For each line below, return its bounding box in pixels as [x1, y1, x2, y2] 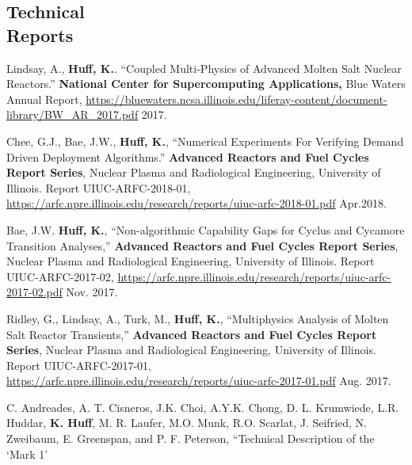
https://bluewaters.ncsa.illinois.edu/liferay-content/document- [86, 90, 387, 107]
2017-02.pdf [6, 284, 63, 300]
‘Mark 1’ [6, 445, 48, 462]
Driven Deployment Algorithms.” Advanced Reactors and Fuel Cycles [6, 148, 369, 165]
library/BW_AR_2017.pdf [6, 106, 139, 123]
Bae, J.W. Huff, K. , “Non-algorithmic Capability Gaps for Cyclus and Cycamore [6, 221, 405, 238]
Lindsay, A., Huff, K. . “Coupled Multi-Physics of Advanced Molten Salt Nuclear [6, 59, 402, 76]
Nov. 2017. [66, 284, 118, 300]
